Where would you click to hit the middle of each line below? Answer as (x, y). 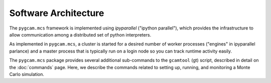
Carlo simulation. (27, 74)
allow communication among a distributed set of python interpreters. (80, 34)
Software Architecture (57, 13)
